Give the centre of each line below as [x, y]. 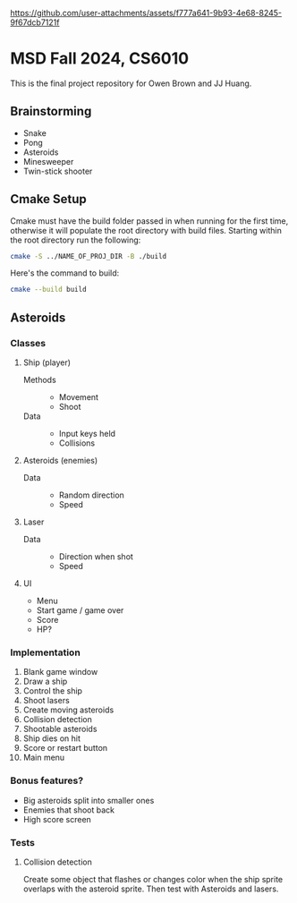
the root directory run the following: [76, 240]
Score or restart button [65, 748]
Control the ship [53, 691]
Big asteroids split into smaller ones [89, 800]
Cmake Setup [49, 199]
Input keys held [87, 434]
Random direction [91, 495]
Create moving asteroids [68, 710]
